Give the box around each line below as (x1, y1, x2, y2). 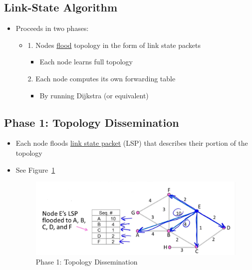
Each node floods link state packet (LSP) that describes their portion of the (15, 138, 248, 148)
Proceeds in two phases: (15, 23, 89, 33)
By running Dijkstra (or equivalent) (39, 90, 149, 100)
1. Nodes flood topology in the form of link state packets (27, 39, 201, 50)
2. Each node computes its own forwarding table (27, 73, 176, 83)
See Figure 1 (15, 164, 55, 175)
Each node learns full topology (39, 56, 133, 67)
